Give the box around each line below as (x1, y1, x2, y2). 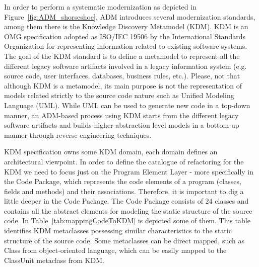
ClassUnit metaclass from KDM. (4, 254, 104, 265)
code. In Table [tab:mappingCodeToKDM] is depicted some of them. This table (4, 215, 250, 226)
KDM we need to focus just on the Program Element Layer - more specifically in (4, 166, 254, 176)
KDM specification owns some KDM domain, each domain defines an (4, 146, 218, 157)
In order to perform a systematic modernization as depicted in (4, 2, 197, 12)
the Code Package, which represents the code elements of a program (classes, (4, 176, 241, 187)
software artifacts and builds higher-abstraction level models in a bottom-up (4, 120, 239, 130)
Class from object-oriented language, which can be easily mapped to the (4, 245, 227, 255)
